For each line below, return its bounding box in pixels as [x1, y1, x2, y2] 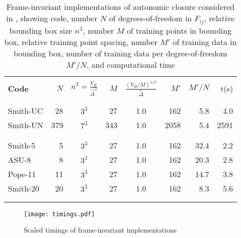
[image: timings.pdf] [24, 210, 95, 218]
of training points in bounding [126, 24, 232, 36]
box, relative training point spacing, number [4, 36, 158, 48]
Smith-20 [8, 182, 40, 194]
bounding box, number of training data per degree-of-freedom [13, 47, 228, 59]
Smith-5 [8, 139, 36, 151]
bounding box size [9, 24, 72, 36]
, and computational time [86, 58, 175, 70]
